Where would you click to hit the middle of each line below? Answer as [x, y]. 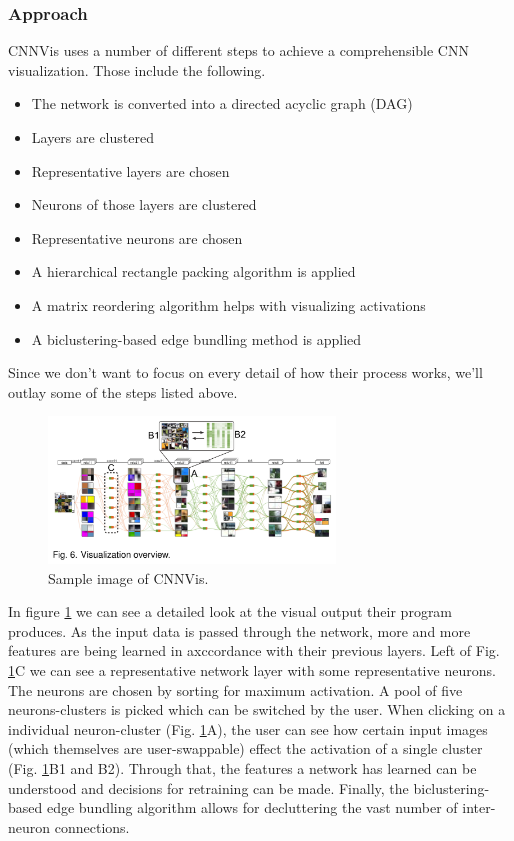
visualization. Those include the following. [137, 69]
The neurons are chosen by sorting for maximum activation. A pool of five [235, 689]
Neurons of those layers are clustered [144, 204]
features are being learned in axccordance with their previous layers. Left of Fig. [254, 650]
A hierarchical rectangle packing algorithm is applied [193, 271]
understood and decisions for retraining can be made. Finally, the [208, 787]
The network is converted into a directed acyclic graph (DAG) [222, 103]
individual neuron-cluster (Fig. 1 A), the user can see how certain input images [248, 728]
